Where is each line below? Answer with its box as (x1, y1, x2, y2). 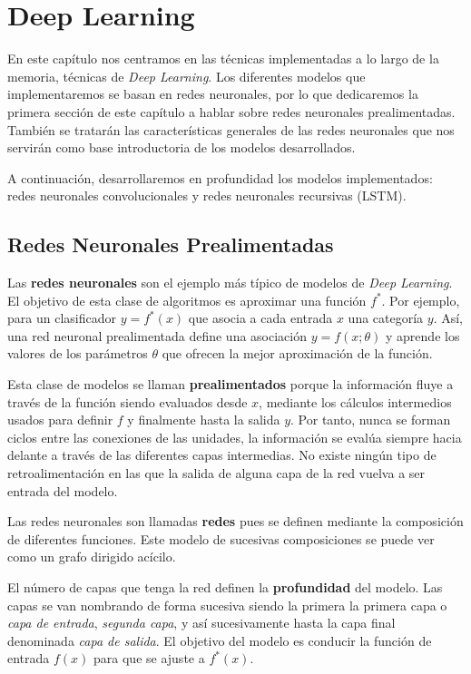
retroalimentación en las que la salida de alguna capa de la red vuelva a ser (7, 464, 426, 483)
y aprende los (386, 326, 460, 345)
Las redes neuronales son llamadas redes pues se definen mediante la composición (7, 512, 464, 531)
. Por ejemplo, (381, 290, 460, 309)
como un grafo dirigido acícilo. (7, 547, 176, 566)
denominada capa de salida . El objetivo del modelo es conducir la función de (7, 630, 432, 650)
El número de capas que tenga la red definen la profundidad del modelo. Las (7, 577, 443, 596)
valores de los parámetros (7, 344, 148, 363)
